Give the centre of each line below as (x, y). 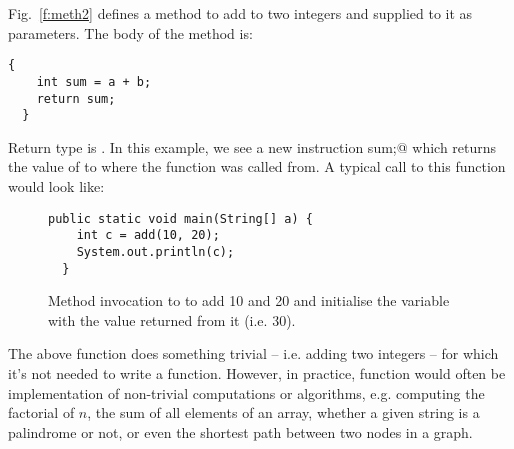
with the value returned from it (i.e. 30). (172, 319)
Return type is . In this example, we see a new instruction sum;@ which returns (252, 146)
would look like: (56, 186)
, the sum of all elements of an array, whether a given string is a (283, 412)
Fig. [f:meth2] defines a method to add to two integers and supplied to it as (240, 13)
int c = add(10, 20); (148, 235)
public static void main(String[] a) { (180, 218)
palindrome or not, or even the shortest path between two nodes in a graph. (240, 431)
